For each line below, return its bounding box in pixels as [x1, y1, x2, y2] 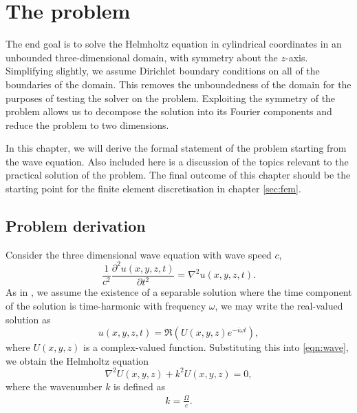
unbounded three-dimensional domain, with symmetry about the [6, 50, 278, 64]
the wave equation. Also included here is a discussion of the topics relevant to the [6, 154, 349, 168]
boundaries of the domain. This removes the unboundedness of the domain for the [6, 77, 351, 91]
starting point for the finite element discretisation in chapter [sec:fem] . [6, 181, 301, 196]
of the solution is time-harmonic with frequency [6, 298, 206, 312]
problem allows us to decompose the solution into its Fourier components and [6, 104, 332, 119]
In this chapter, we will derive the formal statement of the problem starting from [6, 141, 347, 155]
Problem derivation [6, 215, 146, 236]
